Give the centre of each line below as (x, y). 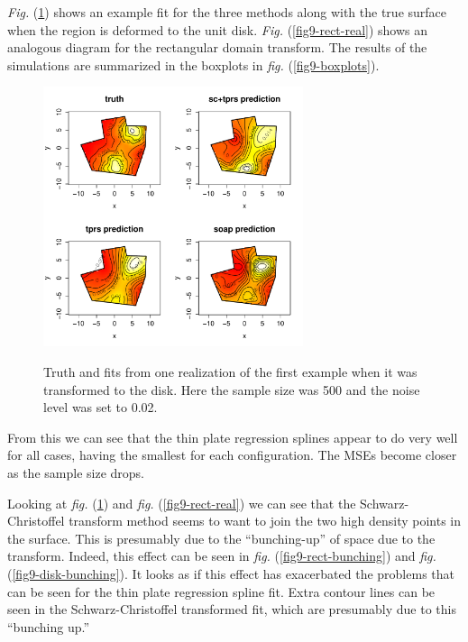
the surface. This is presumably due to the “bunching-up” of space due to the (221, 538)
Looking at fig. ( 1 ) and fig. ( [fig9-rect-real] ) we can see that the (182, 503)
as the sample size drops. (76, 472)
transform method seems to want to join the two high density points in (265, 521)
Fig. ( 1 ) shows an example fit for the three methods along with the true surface (227, 12)
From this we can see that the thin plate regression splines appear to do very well (233, 437)
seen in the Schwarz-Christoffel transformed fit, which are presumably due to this (232, 609)
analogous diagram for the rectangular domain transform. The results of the (217, 47)
